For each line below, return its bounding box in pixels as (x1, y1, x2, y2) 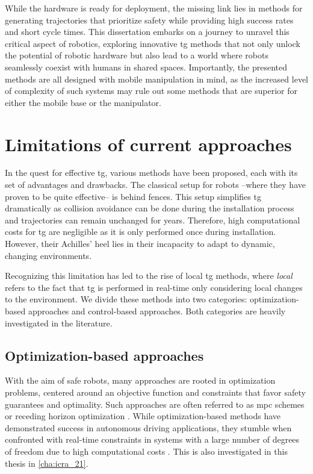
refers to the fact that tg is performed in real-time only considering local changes (5, 281, 303, 293)
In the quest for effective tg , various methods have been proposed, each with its (5, 166, 298, 179)
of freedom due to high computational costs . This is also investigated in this (5, 444, 288, 457)
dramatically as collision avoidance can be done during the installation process (5, 202, 294, 214)
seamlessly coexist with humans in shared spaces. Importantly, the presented (5, 60, 287, 73)
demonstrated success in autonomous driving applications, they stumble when (5, 421, 292, 434)
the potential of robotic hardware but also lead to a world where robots (5, 49, 268, 61)
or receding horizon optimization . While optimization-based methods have (5, 410, 281, 422)
